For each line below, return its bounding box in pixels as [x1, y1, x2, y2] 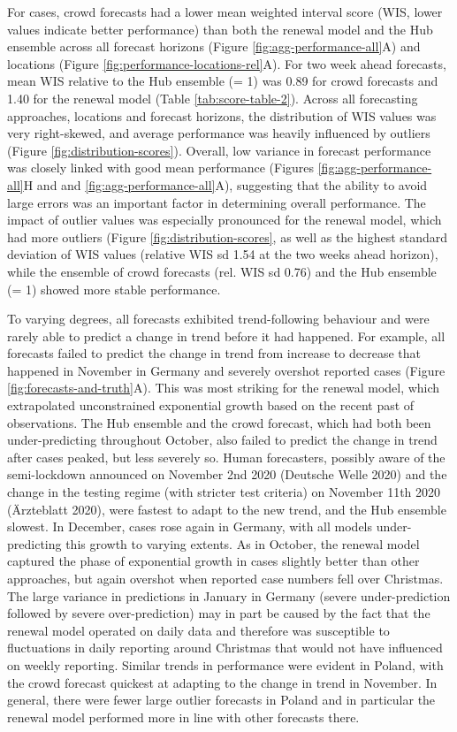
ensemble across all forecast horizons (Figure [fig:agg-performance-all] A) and [7, 37, 421, 56]
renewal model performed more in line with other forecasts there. [7, 707, 360, 726]
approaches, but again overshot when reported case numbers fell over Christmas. [7, 569, 444, 587]
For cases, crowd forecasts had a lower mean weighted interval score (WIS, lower [7, 3, 443, 20]
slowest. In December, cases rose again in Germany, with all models [7, 517, 373, 536]
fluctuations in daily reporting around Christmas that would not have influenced [7, 638, 443, 657]
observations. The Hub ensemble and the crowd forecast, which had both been [7, 413, 431, 431]
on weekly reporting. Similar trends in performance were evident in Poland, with [7, 655, 444, 674]
